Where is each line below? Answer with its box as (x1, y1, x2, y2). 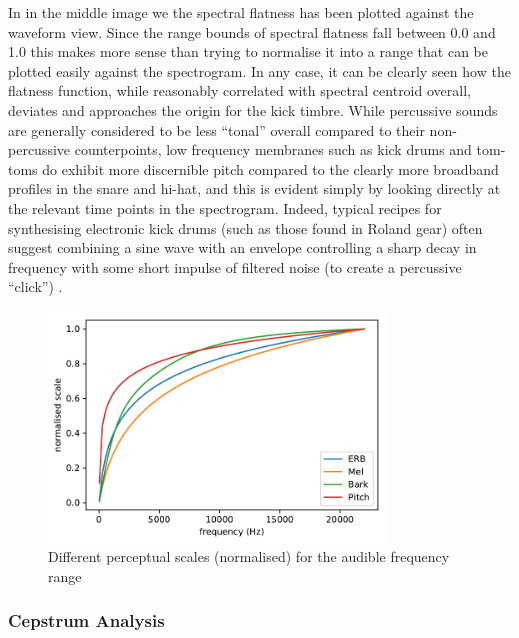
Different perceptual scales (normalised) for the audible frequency (48, 546, 450, 567)
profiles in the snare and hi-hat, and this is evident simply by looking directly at (8, 178, 501, 199)
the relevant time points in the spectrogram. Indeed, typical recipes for (8, 197, 442, 218)
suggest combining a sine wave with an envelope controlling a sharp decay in (8, 237, 477, 258)
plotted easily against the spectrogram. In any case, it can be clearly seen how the (8, 60, 511, 81)
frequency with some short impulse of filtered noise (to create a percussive (8, 256, 462, 277)
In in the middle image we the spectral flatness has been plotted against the (8, 2, 474, 22)
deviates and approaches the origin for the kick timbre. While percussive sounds (8, 99, 498, 120)
